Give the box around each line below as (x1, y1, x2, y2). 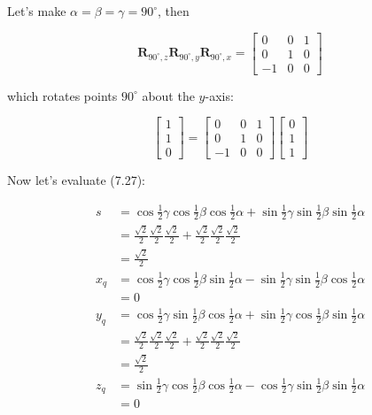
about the (142, 86, 195, 104)
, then (158, 2, 190, 19)
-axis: (205, 86, 234, 104)
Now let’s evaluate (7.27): (7, 171, 146, 189)
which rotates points (7, 86, 118, 104)
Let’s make (7, 2, 66, 19)
